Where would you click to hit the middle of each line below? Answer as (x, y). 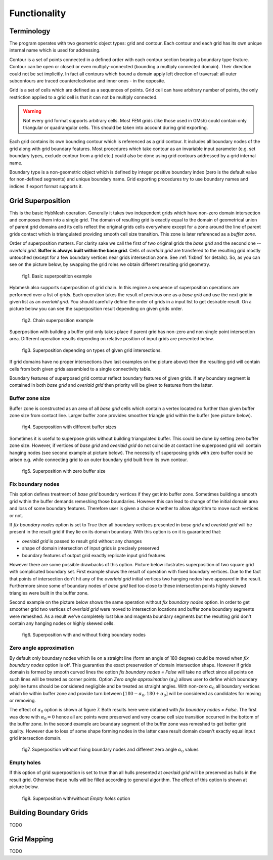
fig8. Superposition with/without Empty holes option (76, 798)
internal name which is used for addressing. (55, 50)
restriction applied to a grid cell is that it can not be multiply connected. (83, 97)
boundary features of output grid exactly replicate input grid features (94, 555)
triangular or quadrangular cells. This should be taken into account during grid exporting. (116, 127)
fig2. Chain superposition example (58, 320)
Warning (32, 111)
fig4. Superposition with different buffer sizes (69, 427)
